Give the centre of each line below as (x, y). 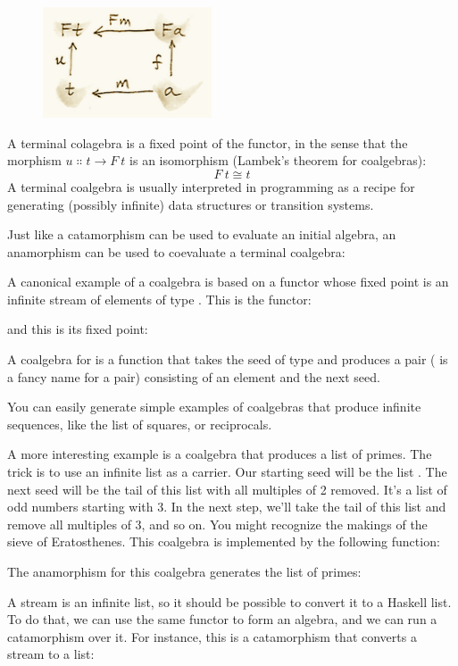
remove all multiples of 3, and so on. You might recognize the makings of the (217, 524)
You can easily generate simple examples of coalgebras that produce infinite (214, 407)
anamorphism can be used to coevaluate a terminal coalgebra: (176, 251)
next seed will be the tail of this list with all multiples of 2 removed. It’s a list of (227, 489)
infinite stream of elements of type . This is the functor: (159, 299)
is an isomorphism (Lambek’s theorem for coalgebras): (278, 160)
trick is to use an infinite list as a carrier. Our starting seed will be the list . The (227, 472)
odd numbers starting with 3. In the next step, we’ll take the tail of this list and (227, 507)
